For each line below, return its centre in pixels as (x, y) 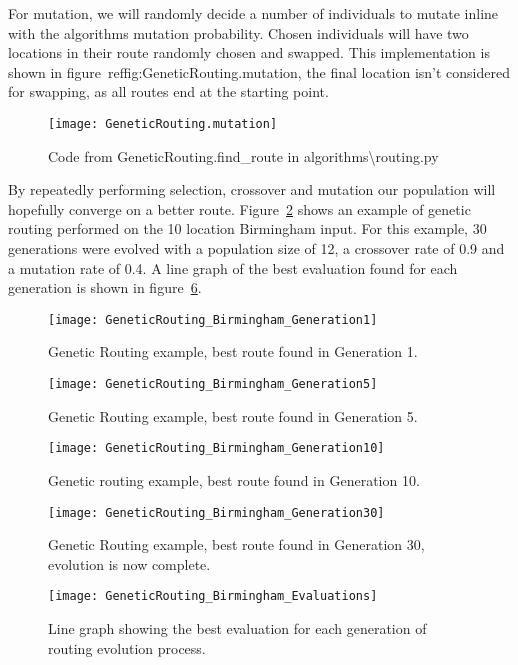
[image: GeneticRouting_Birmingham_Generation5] (213, 384)
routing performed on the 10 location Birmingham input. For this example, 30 (247, 228)
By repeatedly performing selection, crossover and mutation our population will (252, 189)
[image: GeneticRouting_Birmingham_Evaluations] (213, 596)
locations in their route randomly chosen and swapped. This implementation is (249, 52)
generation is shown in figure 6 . (105, 287)
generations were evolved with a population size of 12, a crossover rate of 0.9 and (256, 248)
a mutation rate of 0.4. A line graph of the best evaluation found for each (233, 267)
